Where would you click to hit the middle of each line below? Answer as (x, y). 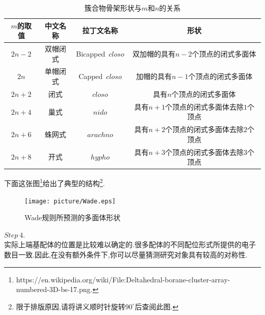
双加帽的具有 (154, 53)
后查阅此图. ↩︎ (157, 306)
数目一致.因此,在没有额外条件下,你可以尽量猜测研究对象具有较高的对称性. (126, 254)
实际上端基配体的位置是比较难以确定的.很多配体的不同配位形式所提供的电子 (130, 244)
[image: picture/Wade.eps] (70, 201)
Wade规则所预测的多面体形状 (73, 217)
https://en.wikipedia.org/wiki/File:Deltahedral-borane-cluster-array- (123, 279)
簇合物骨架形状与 (113, 8)
